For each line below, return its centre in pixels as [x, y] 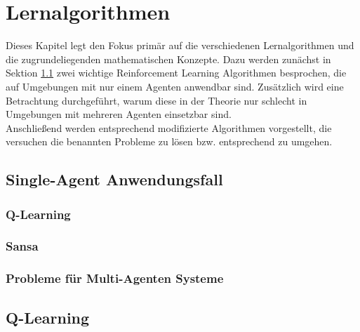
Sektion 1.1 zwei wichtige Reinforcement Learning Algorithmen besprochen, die [176, 73]
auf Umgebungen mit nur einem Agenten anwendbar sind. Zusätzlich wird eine [175, 86]
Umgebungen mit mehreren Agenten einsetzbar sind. [119, 114]
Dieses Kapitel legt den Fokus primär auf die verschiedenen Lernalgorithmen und [180, 45]
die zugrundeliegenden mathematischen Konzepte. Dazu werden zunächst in [168, 59]
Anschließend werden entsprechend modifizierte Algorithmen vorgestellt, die [169, 127]
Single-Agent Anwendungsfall [114, 179]
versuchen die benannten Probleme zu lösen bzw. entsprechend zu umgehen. [169, 141]
